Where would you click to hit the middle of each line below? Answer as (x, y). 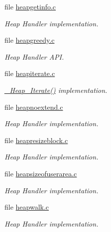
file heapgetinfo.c (30, 6)
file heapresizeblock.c (36, 140)
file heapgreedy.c (30, 40)
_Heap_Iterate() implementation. (56, 90)
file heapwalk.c (27, 207)
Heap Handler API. (34, 56)
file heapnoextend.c (34, 107)
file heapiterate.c (30, 73)
